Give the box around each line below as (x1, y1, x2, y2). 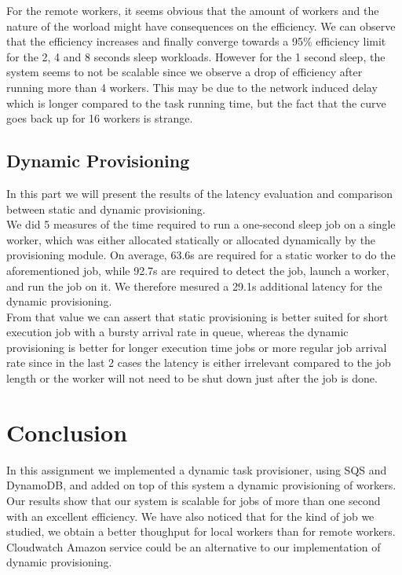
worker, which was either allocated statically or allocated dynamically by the (6, 231, 376, 247)
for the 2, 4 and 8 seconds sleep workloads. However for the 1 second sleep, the (6, 48, 386, 64)
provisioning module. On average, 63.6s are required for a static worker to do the (6, 247, 396, 263)
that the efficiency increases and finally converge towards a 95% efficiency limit (6, 33, 386, 49)
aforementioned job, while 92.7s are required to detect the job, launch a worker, (6, 262, 389, 278)
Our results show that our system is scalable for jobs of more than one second (6, 492, 381, 508)
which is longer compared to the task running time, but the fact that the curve (6, 94, 386, 111)
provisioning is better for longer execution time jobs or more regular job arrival (6, 339, 387, 355)
